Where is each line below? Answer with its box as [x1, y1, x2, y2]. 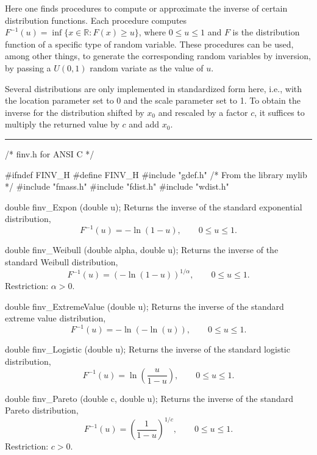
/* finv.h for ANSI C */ [5, 147, 94, 160]
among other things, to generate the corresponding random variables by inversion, [5, 49, 311, 62]
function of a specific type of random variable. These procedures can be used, [5, 37, 294, 50]
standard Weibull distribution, [5, 256, 118, 268]
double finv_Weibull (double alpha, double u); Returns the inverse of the [5, 243, 279, 256]
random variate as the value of [90, 61, 204, 74]
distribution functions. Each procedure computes [5, 13, 187, 26]
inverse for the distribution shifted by [5, 106, 144, 118]
